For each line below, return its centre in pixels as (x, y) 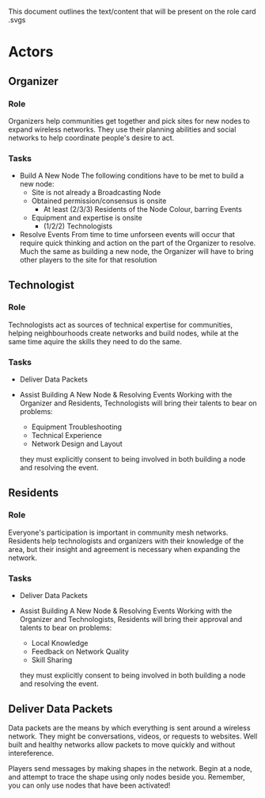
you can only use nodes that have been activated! (89, 785)
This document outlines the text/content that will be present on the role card (132, 12)
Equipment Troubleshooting (77, 427)
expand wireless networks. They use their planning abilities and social (122, 129)
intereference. (31, 753)
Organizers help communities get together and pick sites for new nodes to (129, 121)
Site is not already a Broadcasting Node (96, 193)
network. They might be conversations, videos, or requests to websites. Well (133, 736)
